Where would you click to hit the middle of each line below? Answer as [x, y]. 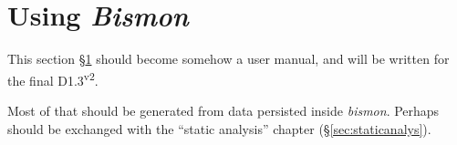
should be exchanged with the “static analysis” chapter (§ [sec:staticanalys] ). [219, 128]
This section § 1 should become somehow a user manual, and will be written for [228, 59]
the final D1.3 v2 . [53, 78]
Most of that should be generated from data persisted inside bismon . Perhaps [223, 110]
